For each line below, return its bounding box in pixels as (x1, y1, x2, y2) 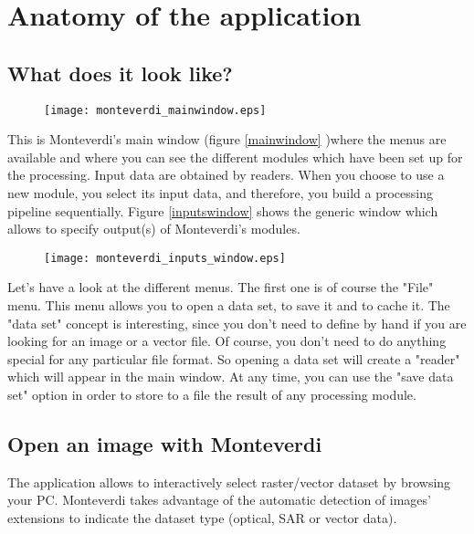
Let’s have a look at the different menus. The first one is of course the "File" (7, 277, 434, 297)
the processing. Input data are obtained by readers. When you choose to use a (7, 165, 445, 184)
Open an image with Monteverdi (7, 430, 322, 457)
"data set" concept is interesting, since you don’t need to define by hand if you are (7, 313, 467, 332)
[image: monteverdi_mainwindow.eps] (44, 103, 267, 117)
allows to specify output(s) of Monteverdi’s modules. (7, 219, 300, 238)
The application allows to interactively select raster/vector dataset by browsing (7, 472, 451, 491)
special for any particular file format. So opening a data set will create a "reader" (7, 349, 460, 368)
